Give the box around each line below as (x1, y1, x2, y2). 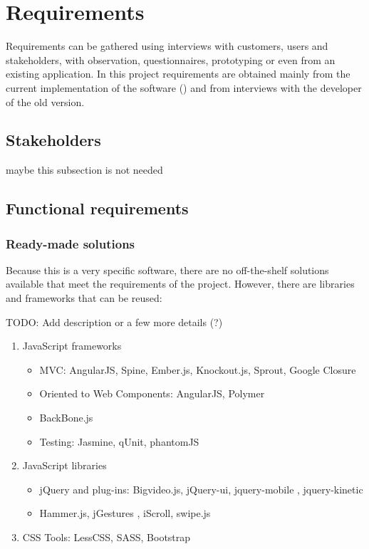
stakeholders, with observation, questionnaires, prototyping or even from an (6, 52, 336, 67)
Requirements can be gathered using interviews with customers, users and (6, 38, 328, 53)
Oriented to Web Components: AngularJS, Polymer (39, 386, 265, 401)
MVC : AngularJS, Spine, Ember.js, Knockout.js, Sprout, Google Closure (39, 362, 356, 377)
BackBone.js (39, 410, 93, 425)
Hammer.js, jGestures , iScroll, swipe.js (39, 506, 211, 521)
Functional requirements (6, 197, 189, 219)
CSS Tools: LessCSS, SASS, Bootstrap (22, 530, 191, 545)
